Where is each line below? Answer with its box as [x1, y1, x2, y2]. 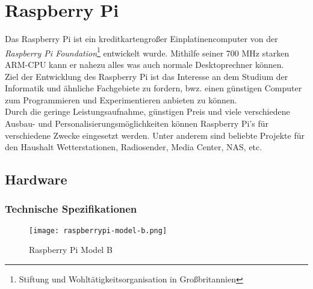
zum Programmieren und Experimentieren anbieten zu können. [5, 93, 237, 106]
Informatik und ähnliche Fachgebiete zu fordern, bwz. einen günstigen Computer [5, 82, 302, 94]
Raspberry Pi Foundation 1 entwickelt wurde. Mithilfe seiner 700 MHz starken [5, 44, 290, 59]
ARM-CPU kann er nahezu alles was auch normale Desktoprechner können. [5, 58, 284, 70]
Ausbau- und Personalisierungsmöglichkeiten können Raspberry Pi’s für [5, 117, 269, 129]
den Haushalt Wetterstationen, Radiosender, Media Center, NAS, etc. [5, 141, 262, 153]
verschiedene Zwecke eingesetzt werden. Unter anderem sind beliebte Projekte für [5, 129, 305, 141]
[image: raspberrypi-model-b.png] [29, 226, 167, 235]
